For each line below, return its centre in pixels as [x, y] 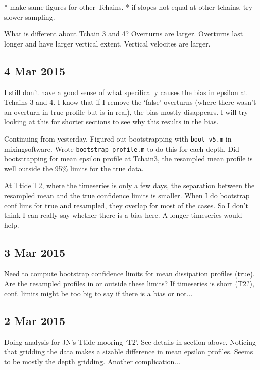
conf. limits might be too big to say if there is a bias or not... [98, 293]
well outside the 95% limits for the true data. [74, 168]
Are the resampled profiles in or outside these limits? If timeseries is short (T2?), [129, 283]
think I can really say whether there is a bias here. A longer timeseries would [123, 215]
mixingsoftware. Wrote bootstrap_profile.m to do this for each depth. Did [122, 148]
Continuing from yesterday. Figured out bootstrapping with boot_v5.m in [118, 138]
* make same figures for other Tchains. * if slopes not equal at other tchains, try [128, 7]
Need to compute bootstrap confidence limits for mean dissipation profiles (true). [129, 273]
